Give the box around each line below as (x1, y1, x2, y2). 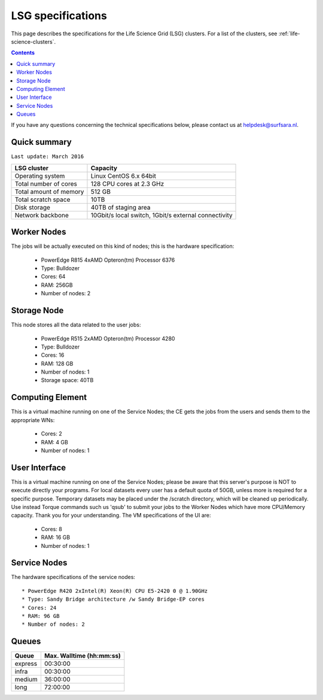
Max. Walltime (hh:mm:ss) (44, 651, 121, 660)
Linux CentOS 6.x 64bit (90, 171, 157, 180)
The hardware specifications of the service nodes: (11, 574, 136, 581)
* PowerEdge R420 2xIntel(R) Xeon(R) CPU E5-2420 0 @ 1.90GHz (22, 587, 208, 594)
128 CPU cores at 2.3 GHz (90, 180, 164, 188)
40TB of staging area (90, 203, 151, 211)
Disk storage (14, 203, 51, 211)
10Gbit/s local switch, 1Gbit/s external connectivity (90, 211, 233, 219)
